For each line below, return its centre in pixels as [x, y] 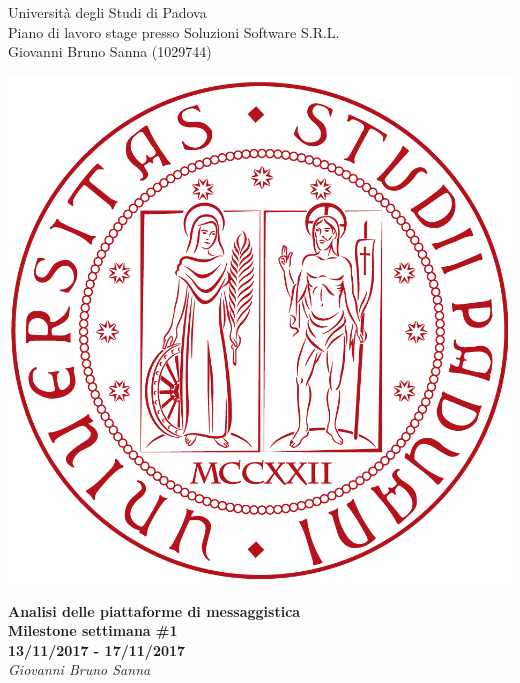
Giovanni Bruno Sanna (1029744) [110, 51]
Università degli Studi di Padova [107, 12]
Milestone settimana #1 [93, 630]
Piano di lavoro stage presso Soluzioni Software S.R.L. [174, 31]
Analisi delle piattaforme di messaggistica [154, 610]
